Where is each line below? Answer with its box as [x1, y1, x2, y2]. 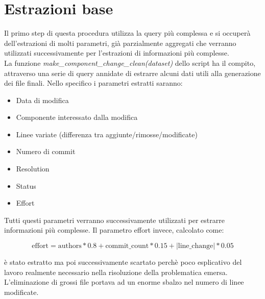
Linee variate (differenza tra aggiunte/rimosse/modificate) [16, 129, 198, 139]
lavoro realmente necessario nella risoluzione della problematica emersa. [4, 266, 228, 277]
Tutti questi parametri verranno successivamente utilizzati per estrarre [4, 214, 225, 225]
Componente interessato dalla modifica [16, 112, 138, 122]
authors [58, 242, 82, 250]
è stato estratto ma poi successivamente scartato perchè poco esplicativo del [4, 257, 242, 267]
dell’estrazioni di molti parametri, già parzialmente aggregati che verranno [4, 37, 236, 48]
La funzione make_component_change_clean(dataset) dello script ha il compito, [4, 57, 256, 68]
